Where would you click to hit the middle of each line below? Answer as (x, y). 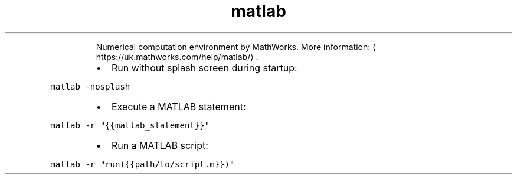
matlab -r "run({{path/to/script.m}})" (143, 164)
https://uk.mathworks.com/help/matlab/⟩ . (177, 57)
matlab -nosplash (90, 86)
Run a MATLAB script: (160, 145)
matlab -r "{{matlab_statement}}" (130, 125)
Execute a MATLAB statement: (179, 106)
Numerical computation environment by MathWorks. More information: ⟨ (236, 47)
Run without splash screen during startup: (204, 67)
